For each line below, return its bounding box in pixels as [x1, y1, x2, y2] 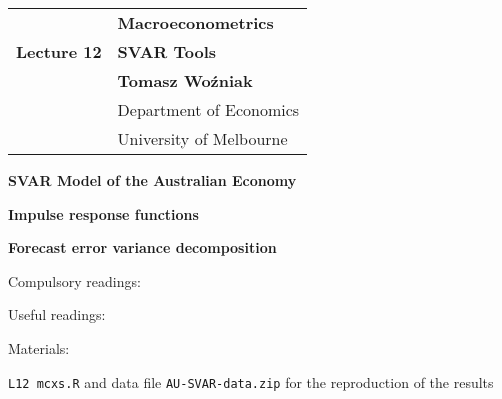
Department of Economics [117, 98, 300, 121]
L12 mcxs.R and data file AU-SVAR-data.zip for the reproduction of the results [8, 371, 494, 392]
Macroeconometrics [117, 11, 274, 34]
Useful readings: [8, 304, 106, 325]
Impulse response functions [8, 203, 199, 224]
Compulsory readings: [8, 270, 141, 291]
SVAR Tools [117, 40, 217, 63]
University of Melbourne [117, 127, 288, 150]
